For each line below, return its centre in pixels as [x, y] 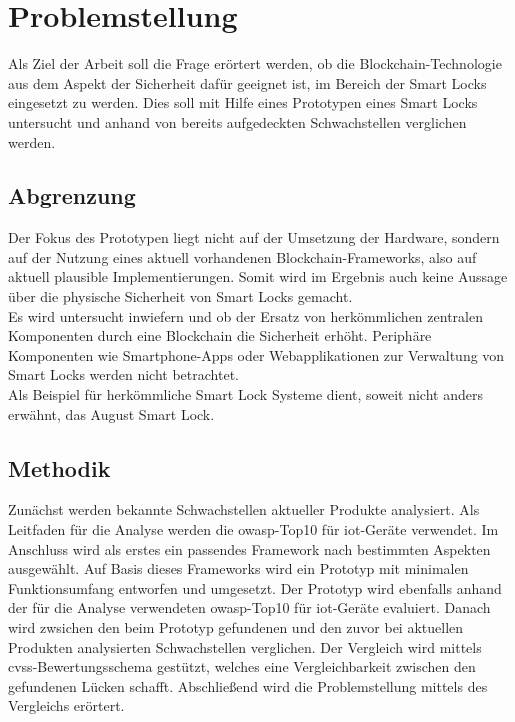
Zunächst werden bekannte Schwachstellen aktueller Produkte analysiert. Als [244, 509]
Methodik [59, 467]
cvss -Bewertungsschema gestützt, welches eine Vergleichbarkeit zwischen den [242, 666]
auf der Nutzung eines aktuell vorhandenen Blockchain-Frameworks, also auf [242, 256]
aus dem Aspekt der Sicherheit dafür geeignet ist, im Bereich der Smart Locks [247, 82]
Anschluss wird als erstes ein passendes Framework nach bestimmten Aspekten [249, 548]
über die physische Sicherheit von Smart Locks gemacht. [180, 296]
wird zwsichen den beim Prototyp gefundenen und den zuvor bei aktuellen [236, 627]
